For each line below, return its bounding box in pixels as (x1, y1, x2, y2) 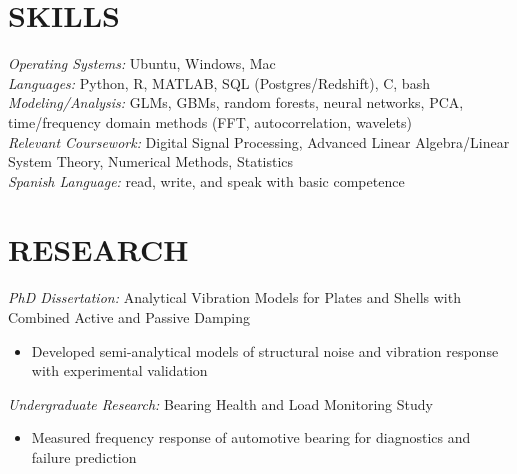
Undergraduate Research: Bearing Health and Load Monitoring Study (8, 393, 433, 414)
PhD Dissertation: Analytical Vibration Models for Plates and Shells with (8, 287, 461, 308)
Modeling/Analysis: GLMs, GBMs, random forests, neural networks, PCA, (8, 92, 464, 113)
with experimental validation (31, 360, 208, 381)
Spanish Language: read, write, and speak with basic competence (8, 170, 405, 191)
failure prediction (31, 446, 137, 467)
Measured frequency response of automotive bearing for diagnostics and (31, 427, 471, 448)
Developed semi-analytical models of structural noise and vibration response (31, 340, 499, 361)
